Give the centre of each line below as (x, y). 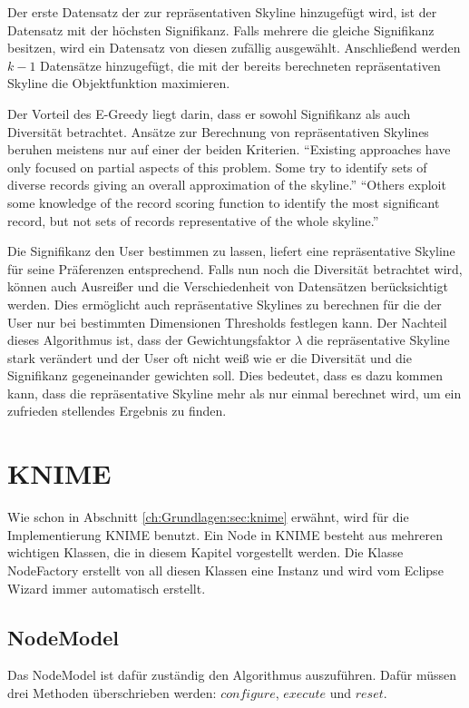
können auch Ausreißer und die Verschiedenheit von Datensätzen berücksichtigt (228, 286)
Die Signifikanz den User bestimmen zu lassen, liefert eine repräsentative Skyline (231, 251)
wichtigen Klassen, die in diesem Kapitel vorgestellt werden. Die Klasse (205, 552)
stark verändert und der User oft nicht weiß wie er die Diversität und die (210, 357)
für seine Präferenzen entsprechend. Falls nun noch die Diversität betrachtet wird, (235, 268)
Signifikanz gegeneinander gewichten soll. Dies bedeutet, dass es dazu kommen (225, 375)
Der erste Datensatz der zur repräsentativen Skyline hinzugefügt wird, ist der (222, 12)
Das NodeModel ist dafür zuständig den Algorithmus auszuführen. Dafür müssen (232, 675)
